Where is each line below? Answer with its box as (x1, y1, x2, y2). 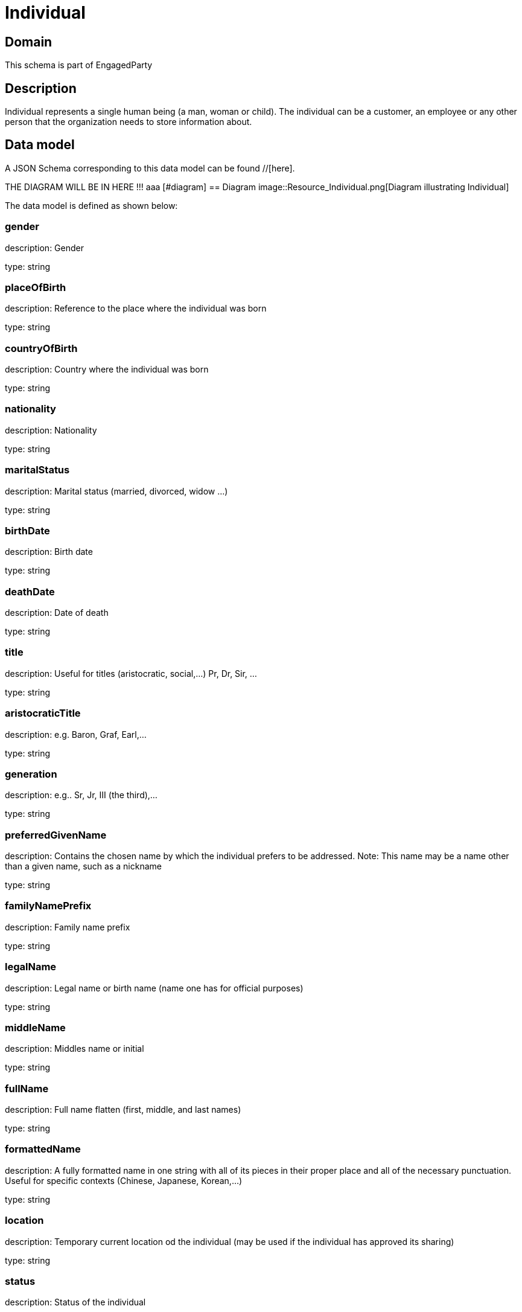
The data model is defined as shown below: (5, 200, 178, 211)
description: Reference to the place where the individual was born (5, 303, 267, 314)
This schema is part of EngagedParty (5, 60, 153, 71)
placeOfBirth (5, 281, 66, 293)
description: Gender (5, 242, 84, 253)
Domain (5, 34, 53, 50)
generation (5, 767, 57, 780)
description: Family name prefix (5, 921, 130, 932)
